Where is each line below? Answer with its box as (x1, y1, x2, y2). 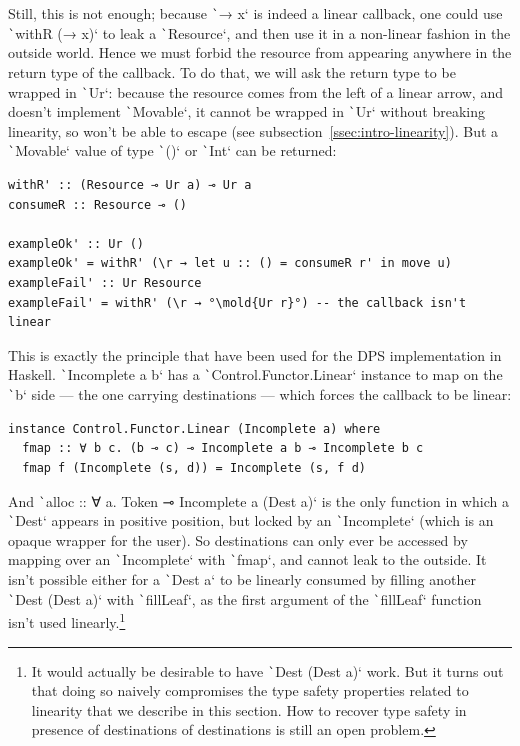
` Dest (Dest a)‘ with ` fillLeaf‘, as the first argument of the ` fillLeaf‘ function (8, 588, 482, 609)
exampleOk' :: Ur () (8, 236, 145, 251)
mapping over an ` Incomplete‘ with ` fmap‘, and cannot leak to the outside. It (8, 549, 487, 570)
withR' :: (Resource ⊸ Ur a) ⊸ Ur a (8, 178, 252, 193)
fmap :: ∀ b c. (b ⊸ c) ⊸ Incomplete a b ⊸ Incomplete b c (22, 441, 424, 456)
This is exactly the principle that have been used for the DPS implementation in (8, 344, 502, 365)
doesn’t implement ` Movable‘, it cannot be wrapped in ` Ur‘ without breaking (8, 101, 485, 122)
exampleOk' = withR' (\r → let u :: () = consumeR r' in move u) (8, 256, 452, 271)
